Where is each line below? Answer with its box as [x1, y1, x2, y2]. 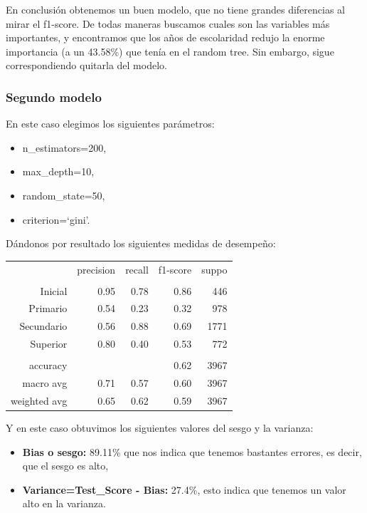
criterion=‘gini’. [22, 212, 90, 227]
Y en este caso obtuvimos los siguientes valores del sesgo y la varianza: [6, 420, 314, 435]
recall [125, 261, 149, 276]
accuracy [29, 358, 68, 373]
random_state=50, [22, 187, 105, 202]
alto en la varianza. [22, 496, 106, 511]
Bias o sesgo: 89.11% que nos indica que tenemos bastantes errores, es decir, [22, 444, 362, 459]
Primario [28, 301, 68, 316]
